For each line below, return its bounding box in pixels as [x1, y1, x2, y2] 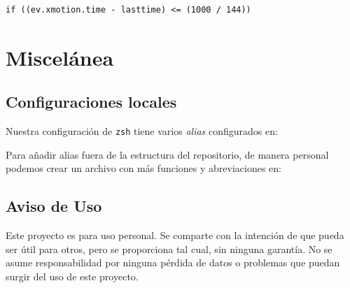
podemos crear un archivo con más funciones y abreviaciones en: [6, 161, 282, 175]
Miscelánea [6, 43, 114, 71]
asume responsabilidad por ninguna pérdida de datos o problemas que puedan [6, 255, 340, 270]
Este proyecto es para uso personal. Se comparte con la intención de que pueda [6, 228, 344, 243]
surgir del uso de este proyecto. [6, 269, 139, 283]
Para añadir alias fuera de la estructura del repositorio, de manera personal [6, 147, 329, 161]
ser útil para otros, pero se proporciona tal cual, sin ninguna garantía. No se [6, 241, 332, 256]
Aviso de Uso [6, 195, 102, 217]
